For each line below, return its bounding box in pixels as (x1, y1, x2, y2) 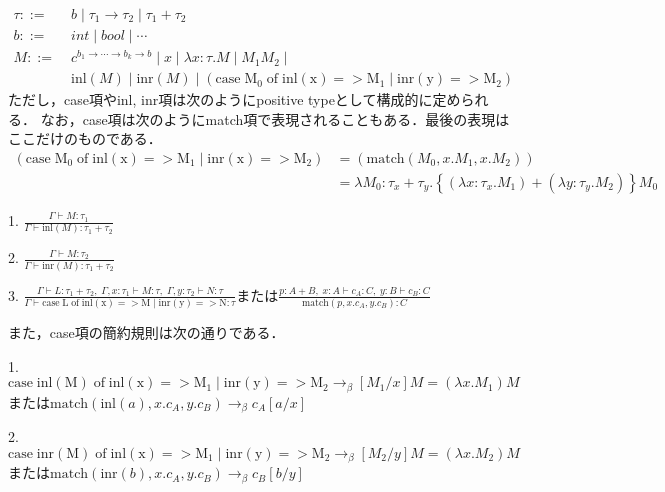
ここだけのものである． (8, 128, 162, 149)
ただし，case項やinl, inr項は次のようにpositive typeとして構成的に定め (8, 89, 461, 110)
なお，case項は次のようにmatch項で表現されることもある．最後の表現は (40, 108, 510, 129)
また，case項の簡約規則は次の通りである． (8, 322, 285, 343)
